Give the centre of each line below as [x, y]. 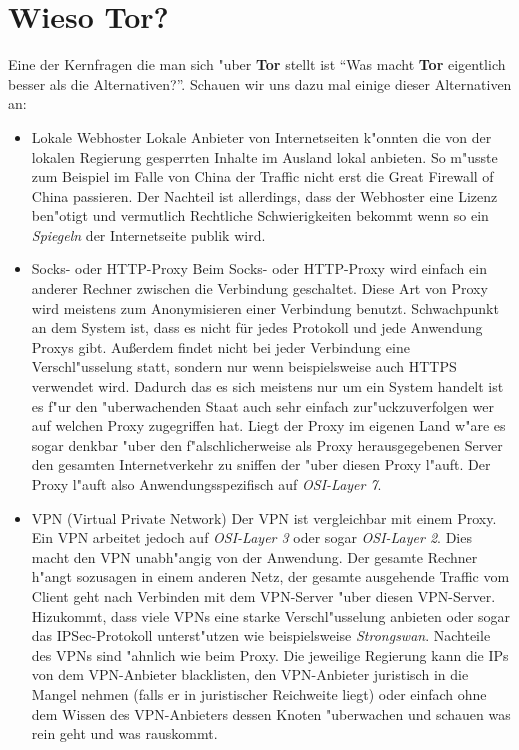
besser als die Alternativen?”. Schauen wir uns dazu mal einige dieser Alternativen [260, 83]
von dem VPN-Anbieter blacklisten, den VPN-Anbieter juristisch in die [250, 674]
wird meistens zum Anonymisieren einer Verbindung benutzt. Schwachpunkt [265, 307]
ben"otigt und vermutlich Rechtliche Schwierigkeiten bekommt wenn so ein [260, 215]
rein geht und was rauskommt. [124, 733]
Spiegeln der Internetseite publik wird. [148, 234]
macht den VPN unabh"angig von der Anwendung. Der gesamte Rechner [254, 556]
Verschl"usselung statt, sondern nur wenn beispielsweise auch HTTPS [244, 366]
